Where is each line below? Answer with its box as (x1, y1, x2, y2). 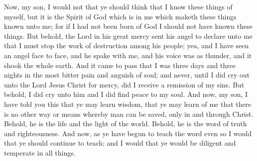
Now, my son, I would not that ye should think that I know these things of (4, 1, 233, 11)
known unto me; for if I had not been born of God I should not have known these (4, 21, 253, 31)
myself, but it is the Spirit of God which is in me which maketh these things (4, 11, 237, 21)
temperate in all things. (4, 147, 76, 158)
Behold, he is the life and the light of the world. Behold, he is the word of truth (4, 118, 247, 129)
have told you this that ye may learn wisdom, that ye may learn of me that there (4, 98, 252, 109)
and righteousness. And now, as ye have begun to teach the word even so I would (4, 128, 252, 138)
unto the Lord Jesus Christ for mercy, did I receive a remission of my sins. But (4, 79, 245, 89)
